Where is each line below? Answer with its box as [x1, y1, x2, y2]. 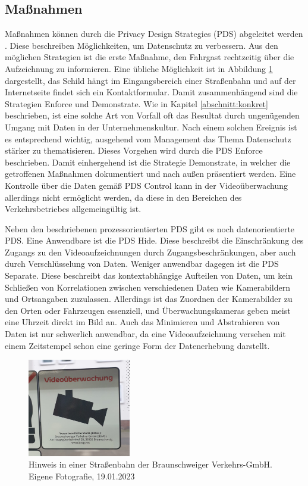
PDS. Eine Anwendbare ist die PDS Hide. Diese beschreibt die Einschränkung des [5, 234, 304, 247]
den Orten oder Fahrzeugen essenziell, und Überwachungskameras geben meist [5, 304, 291, 316]
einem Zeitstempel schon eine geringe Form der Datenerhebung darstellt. [5, 339, 270, 351]
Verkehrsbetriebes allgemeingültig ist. [5, 202, 142, 215]
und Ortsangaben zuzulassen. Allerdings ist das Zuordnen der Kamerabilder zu [5, 292, 293, 305]
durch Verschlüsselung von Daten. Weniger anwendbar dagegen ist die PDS [5, 257, 279, 270]
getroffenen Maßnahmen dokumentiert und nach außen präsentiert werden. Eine [5, 167, 296, 180]
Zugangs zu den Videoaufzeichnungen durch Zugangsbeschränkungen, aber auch [5, 245, 296, 258]
